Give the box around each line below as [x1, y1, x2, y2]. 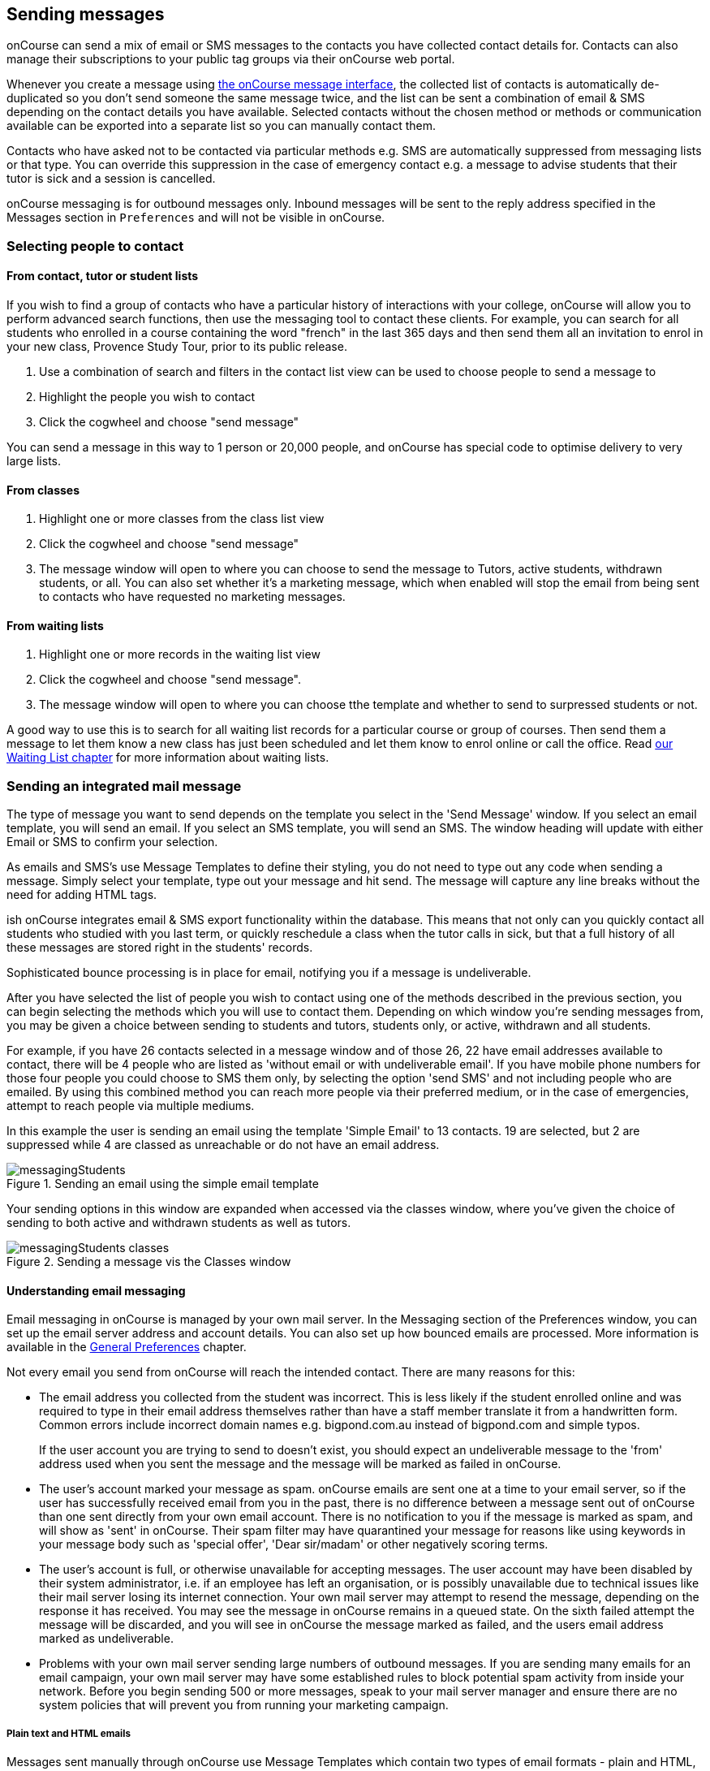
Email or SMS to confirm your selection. [6, 835, 218, 849]
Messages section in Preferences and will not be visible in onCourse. [6, 210, 385, 225]
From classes [6, 482, 80, 497]
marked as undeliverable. [39, 1631, 174, 1646]
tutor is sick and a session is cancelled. [6, 171, 216, 186]
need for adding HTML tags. [6, 888, 157, 902]
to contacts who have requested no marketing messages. [39, 590, 346, 604]
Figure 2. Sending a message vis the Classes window [6, 1255, 291, 1269]
